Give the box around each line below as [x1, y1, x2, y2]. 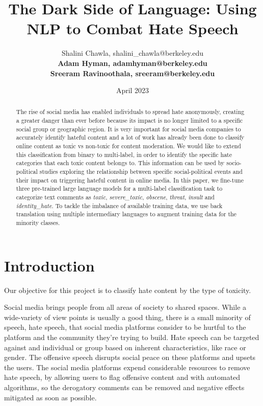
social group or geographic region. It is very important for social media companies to [16, 124, 241, 133]
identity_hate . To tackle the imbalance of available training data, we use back [16, 201, 223, 210]
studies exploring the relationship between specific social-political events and [39, 167, 243, 176]
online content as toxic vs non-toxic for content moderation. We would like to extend [16, 142, 241, 150]
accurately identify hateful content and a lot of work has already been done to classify [16, 133, 245, 142]
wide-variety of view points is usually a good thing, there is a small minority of [4, 311, 251, 322]
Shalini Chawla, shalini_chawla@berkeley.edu [61, 48, 204, 58]
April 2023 [116, 85, 149, 96]
